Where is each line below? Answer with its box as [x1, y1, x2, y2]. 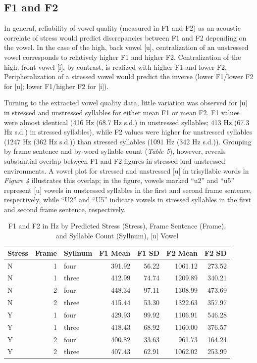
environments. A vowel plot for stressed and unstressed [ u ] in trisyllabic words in [4, 165, 249, 176]
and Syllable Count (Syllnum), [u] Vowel [55, 230, 179, 241]
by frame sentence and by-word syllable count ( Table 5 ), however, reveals [4, 146, 226, 156]
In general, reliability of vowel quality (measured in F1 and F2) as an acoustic [4, 23, 241, 33]
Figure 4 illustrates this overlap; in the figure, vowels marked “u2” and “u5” [4, 175, 235, 185]
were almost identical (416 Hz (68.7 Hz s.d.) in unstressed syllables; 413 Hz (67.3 [4, 117, 250, 127]
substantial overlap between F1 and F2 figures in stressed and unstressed [4, 155, 225, 166]
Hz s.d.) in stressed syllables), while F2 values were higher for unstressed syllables [4, 127, 252, 137]
